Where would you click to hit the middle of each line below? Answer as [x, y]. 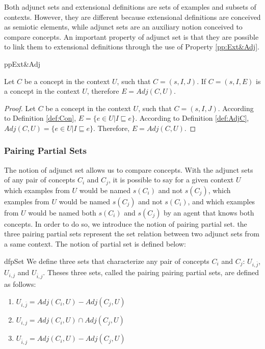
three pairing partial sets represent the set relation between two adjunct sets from [132, 234]
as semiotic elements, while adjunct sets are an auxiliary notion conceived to [123, 27]
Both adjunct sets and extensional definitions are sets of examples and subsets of [130, 7]
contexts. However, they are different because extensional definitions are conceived [132, 17]
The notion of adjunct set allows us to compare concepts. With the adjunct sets [129, 169]
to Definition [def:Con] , [40, 118]
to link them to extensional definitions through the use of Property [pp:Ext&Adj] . [132, 47]
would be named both [62, 212]
